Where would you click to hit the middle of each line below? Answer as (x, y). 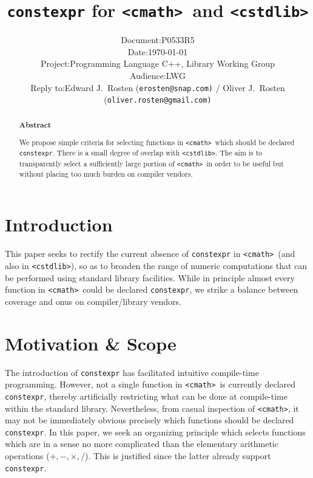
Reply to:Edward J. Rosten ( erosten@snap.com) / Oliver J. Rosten (158, 87)
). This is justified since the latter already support (178, 456)
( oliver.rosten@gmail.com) (158, 99)
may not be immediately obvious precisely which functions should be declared (150, 420)
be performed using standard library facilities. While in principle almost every (150, 277)
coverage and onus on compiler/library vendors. (93, 301)
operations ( (27, 456)
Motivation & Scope (91, 343)
